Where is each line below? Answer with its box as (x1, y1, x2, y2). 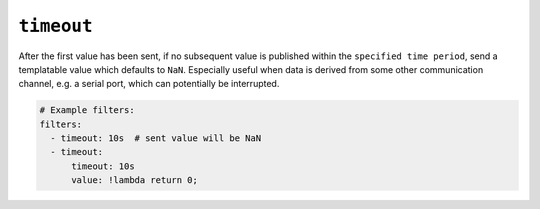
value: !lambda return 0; (71, 175, 199, 186)
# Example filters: (39, 105, 135, 116)
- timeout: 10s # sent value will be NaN (50, 133, 262, 144)
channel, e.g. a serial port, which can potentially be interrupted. (18, 78, 280, 90)
